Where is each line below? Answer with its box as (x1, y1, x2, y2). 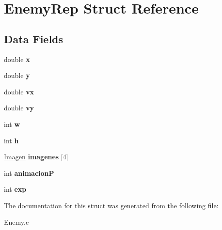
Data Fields (4, 31, 63, 46)
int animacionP (4, 168, 54, 178)
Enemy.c (4, 216, 29, 227)
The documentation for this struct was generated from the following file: (4, 200, 219, 210)
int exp (4, 184, 27, 194)
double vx (4, 86, 34, 96)
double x (4, 54, 30, 64)
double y (4, 70, 30, 80)
